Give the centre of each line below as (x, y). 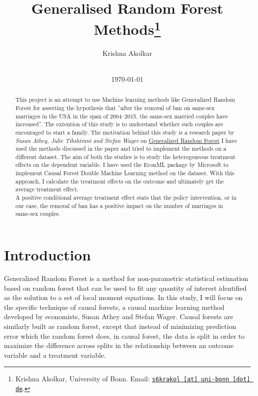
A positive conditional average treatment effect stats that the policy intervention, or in (126, 198)
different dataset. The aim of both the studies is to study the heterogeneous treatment (125, 156)
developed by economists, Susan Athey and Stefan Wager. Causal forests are (119, 316)
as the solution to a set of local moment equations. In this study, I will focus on (123, 297)
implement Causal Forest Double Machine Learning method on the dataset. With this (125, 173)
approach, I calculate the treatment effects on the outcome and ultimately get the (119, 181)
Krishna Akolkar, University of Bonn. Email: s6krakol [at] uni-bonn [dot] (133, 379)
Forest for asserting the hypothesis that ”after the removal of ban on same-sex (115, 107)
